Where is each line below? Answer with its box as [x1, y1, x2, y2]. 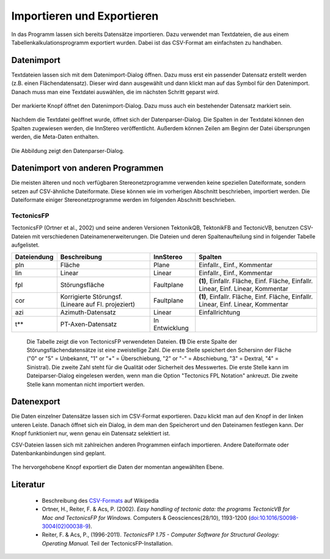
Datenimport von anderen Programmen [11, 163, 164, 174]
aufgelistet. [11, 242, 40, 249]
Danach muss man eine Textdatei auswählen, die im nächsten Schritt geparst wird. [11, 88, 219, 95]
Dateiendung [15, 253, 54, 261]
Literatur [11, 479, 45, 490]
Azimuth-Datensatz [60, 308, 116, 316]
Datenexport [11, 396, 61, 407]
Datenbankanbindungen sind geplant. [11, 450, 106, 457]
